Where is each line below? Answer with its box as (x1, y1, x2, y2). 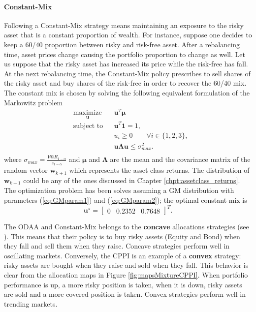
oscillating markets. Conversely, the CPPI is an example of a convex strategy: (4, 250, 241, 260)
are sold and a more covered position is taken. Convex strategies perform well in (4, 289, 246, 299)
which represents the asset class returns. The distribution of (69, 165, 250, 175)
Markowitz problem (4, 97, 63, 107)
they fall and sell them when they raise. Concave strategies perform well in (4, 241, 230, 251)
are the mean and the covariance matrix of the (110, 154, 251, 164)
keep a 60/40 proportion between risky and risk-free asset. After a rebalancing (4, 39, 240, 49)
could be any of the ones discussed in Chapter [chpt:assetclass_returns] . (23, 175, 240, 185)
